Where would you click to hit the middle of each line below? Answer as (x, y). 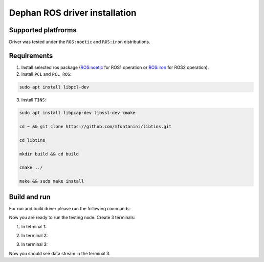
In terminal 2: (34, 235)
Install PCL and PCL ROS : (46, 74)
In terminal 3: (34, 244)
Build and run (30, 197)
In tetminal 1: (34, 226)
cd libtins (32, 140)
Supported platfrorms (43, 30)
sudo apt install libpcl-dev (54, 87)
